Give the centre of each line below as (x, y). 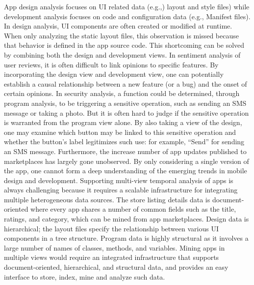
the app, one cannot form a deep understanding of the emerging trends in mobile (126, 171)
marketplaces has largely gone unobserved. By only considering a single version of (127, 161)
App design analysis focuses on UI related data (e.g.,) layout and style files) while (127, 6)
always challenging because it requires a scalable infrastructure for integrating (121, 190)
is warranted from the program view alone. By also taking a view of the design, (123, 122)
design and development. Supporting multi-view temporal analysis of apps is (119, 180)
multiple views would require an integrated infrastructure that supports (112, 257)
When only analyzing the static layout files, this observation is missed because (121, 35)
